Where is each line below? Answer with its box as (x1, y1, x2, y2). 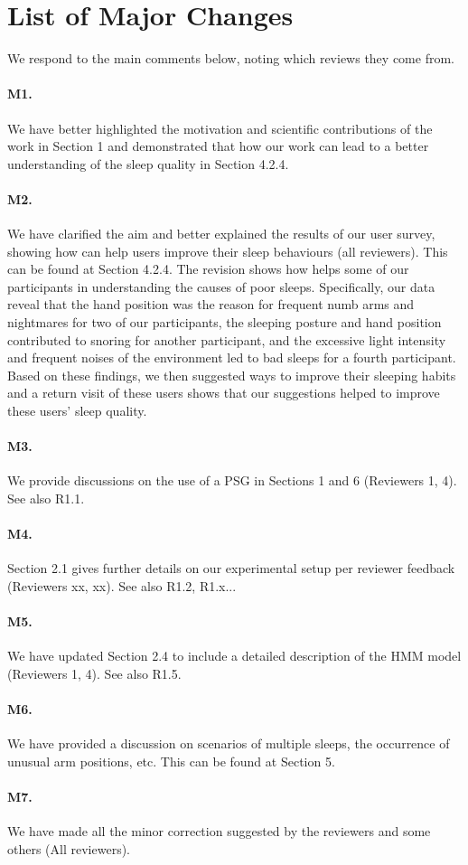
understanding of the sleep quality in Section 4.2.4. (7, 154, 289, 173)
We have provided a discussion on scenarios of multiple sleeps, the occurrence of (7, 734, 450, 753)
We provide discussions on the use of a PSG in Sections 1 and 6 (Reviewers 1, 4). (7, 471, 457, 490)
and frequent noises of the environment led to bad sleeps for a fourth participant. (7, 348, 456, 367)
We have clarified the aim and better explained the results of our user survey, (7, 224, 435, 243)
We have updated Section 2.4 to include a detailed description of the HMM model (7, 646, 462, 665)
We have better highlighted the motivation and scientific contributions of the (7, 118, 433, 137)
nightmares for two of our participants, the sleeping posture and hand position (7, 313, 442, 332)
